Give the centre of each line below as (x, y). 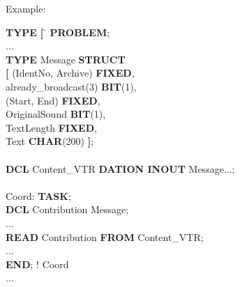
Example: (26, 8)
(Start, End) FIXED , (53, 100)
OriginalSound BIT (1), (56, 114)
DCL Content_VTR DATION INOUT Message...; (120, 168)
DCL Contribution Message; (67, 209)
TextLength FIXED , (51, 127)
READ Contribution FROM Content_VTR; (105, 236)
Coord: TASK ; (38, 195)
